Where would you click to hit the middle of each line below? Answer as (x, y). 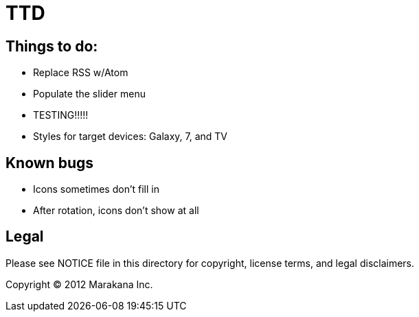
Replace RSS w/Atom (81, 73)
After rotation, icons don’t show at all (116, 211)
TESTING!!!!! (61, 115)
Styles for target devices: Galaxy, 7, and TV (130, 137)
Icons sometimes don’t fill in (96, 189)
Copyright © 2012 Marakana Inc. (79, 284)
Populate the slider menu (89, 94)
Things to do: (52, 46)
